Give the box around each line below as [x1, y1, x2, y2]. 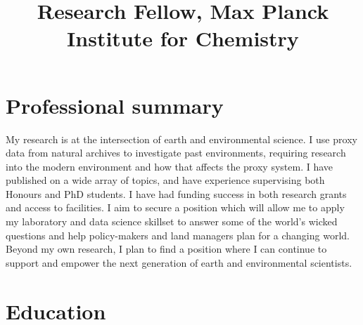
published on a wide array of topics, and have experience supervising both [6, 173, 325, 187]
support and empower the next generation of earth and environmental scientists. [6, 255, 352, 270]
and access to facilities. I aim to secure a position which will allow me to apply [6, 200, 345, 215]
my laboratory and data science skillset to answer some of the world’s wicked [6, 214, 338, 229]
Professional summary [6, 91, 224, 119]
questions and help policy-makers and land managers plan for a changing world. [6, 227, 350, 242]
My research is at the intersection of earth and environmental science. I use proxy [6, 131, 357, 146]
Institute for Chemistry [67, 24, 299, 53]
